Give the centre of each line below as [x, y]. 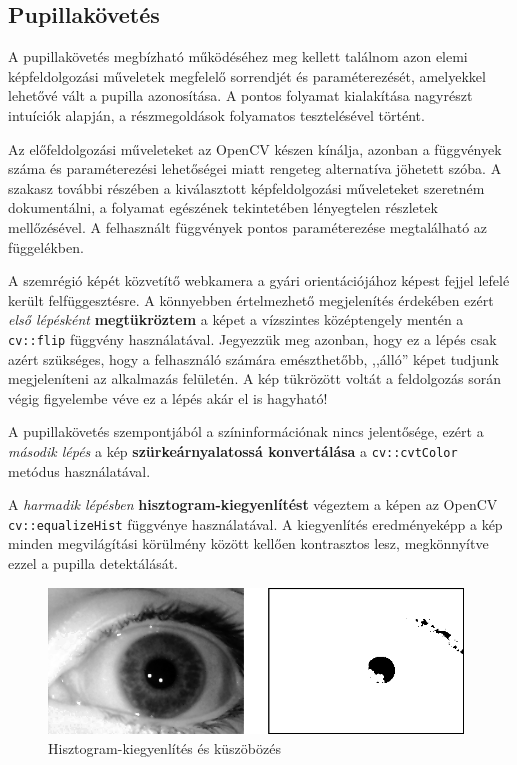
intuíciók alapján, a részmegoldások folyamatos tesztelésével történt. [216, 114]
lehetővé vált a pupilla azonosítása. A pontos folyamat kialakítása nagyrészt [240, 95]
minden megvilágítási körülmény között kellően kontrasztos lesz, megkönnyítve [248, 543]
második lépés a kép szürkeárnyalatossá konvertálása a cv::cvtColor [233, 450]
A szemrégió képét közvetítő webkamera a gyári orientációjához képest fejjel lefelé [259, 280]
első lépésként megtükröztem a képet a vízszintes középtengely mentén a [236, 319]
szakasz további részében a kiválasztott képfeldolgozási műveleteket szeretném [246, 187]
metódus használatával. [79, 470]
